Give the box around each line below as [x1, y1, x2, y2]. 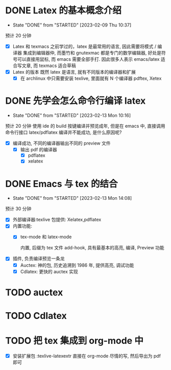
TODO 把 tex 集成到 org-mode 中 [5, 335, 144, 346]
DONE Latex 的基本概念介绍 [5, 5, 121, 16]
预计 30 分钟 [5, 205, 32, 212]
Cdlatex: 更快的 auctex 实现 [20, 268, 78, 274]
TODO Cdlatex [5, 310, 67, 321]
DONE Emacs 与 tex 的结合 [5, 178, 118, 190]
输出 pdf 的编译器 [20, 147, 57, 153]
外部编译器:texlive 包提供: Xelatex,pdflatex [12, 217, 102, 223]
